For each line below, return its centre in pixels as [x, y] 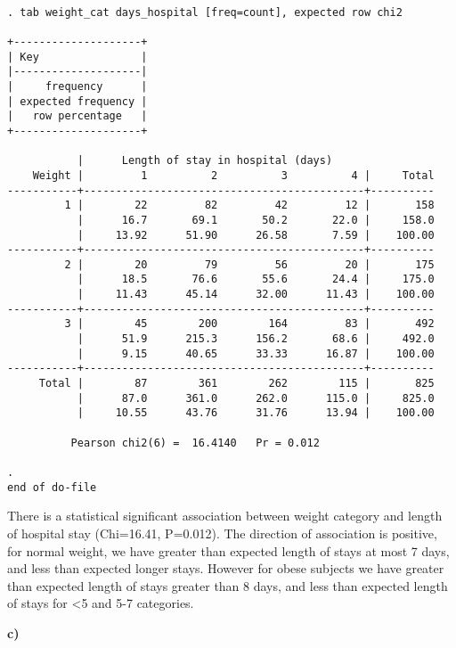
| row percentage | [77, 116]
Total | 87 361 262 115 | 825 [236, 384]
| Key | [77, 57]
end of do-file [52, 487]
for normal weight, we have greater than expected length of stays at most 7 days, [228, 550]
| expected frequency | [77, 101]
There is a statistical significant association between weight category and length [225, 516]
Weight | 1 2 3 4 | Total [233, 175]
